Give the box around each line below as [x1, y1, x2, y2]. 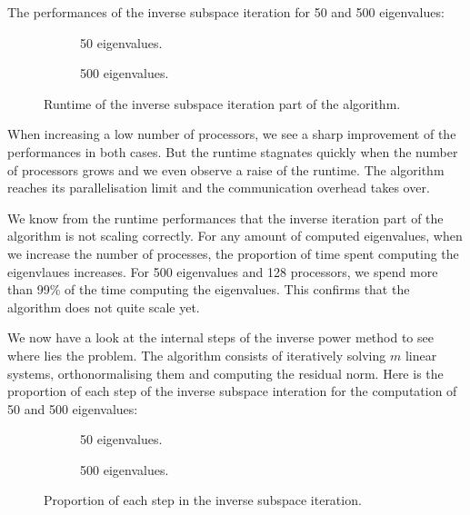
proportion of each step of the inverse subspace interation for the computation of [7, 381, 457, 401]
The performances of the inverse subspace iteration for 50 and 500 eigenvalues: [7, 3, 445, 21]
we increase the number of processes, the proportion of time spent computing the [7, 243, 459, 262]
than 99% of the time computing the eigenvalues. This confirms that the [7, 280, 410, 299]
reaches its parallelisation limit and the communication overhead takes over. [7, 178, 430, 197]
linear [405, 345, 437, 364]
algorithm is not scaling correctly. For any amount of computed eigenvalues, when [7, 226, 463, 245]
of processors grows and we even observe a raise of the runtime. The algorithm [7, 160, 445, 179]
